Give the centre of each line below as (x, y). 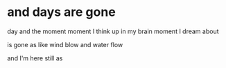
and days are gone (61, 12)
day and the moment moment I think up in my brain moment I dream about (113, 31)
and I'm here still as (35, 58)
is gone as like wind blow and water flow (65, 44)
